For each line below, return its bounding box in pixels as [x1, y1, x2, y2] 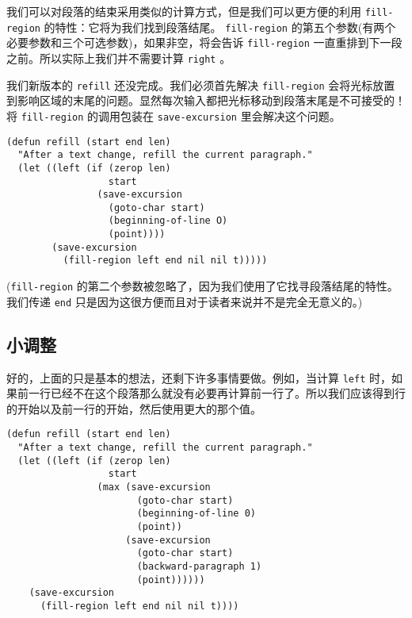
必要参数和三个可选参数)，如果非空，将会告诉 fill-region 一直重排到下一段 [6, 34, 402, 51]
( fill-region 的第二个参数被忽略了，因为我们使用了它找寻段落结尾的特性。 [6, 278, 399, 294]
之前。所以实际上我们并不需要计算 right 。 [6, 49, 231, 66]
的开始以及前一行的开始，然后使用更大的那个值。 [6, 400, 261, 416]
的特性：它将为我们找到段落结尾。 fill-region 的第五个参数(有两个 [44, 18, 396, 35]
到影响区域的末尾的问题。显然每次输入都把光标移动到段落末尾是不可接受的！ [6, 92, 406, 109]
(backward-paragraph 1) [136, 561, 262, 573]
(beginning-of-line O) [108, 215, 228, 227]
